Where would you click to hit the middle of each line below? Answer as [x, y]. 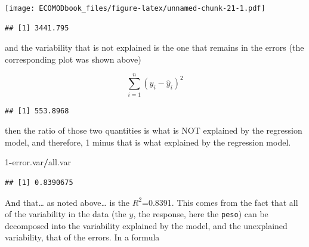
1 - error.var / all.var [38, 162]
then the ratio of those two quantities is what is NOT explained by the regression [154, 130]
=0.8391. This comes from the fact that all [220, 202]
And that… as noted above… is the [67, 202]
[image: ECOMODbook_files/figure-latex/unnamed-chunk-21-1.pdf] [135, 8]
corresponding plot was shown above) [73, 59]
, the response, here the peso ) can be [201, 214]
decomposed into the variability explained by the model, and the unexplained [146, 225]
